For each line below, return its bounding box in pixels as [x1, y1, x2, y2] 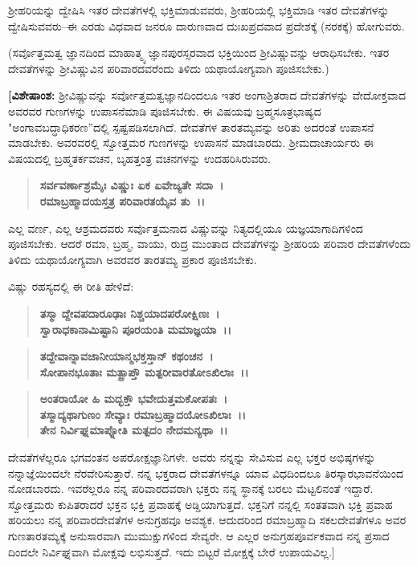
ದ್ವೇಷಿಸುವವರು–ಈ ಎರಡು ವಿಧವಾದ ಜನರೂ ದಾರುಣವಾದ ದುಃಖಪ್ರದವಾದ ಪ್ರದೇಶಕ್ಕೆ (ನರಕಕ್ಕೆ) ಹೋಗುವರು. [8, 17, 405, 34]
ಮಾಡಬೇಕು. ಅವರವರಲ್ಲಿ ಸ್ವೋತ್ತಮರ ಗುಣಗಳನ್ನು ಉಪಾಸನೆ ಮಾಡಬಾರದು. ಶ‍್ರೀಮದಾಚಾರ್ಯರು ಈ [8, 134, 374, 151]
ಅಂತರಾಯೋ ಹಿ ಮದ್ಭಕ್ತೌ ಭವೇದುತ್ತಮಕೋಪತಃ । [39, 390, 228, 407]
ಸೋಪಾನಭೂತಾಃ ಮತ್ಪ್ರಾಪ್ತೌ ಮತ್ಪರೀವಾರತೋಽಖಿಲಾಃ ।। [39, 363, 249, 380]
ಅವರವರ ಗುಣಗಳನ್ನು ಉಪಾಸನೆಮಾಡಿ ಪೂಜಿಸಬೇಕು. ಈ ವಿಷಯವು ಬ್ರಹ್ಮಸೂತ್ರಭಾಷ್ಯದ [8, 102, 321, 119]
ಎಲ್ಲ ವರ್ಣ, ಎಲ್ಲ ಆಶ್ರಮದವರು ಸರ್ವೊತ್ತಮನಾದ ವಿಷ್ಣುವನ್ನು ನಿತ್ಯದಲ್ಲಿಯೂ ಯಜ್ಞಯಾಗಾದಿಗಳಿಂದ [8, 219, 363, 236]
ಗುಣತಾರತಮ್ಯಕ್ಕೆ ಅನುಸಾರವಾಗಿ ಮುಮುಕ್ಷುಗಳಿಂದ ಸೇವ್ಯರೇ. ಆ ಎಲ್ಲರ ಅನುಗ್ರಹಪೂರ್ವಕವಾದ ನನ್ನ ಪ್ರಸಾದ [8, 527, 390, 544]
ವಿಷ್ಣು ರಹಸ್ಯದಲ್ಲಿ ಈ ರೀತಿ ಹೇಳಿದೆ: [8, 278, 134, 295]
